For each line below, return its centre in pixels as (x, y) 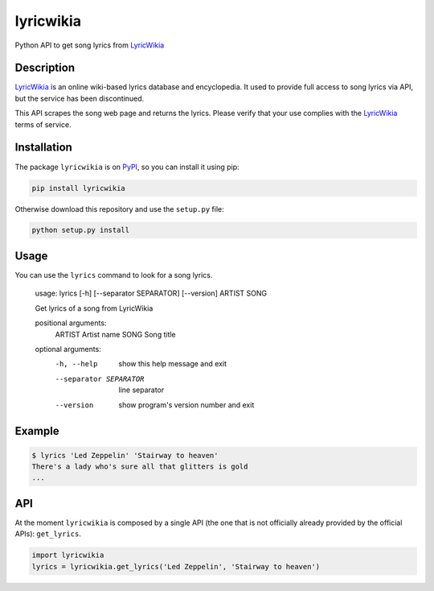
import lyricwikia (68, 555)
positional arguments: (71, 323)
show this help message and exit (172, 364)
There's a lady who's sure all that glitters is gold (140, 466)
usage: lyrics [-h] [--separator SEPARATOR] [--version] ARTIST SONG (151, 293)
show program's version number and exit (186, 405)
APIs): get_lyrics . (48, 534)
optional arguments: (68, 349)
